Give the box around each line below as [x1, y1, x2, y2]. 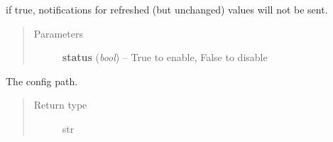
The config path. [6, 73, 78, 88]
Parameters [33, 26, 83, 40]
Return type [33, 97, 87, 112]
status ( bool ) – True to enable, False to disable [62, 50, 268, 65]
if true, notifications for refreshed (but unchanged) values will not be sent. [6, 2, 328, 16]
